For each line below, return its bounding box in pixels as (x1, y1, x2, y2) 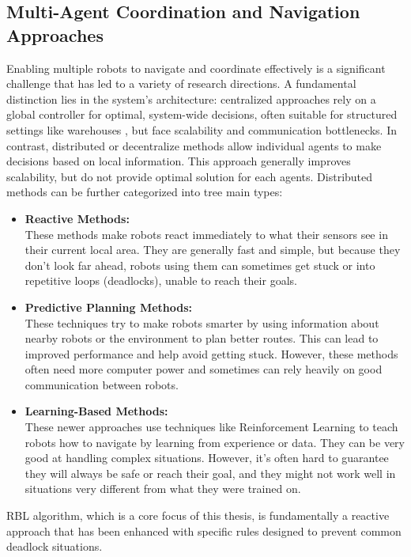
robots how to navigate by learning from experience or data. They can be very (25, 434, 405, 450)
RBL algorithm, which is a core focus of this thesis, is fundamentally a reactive (6, 507, 390, 524)
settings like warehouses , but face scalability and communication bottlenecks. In (6, 121, 397, 138)
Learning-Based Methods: (25, 403, 168, 419)
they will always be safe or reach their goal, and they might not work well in (25, 464, 396, 481)
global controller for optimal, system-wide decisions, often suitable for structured (6, 106, 398, 123)
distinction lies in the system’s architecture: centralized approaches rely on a (6, 90, 376, 107)
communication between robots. (25, 376, 179, 392)
